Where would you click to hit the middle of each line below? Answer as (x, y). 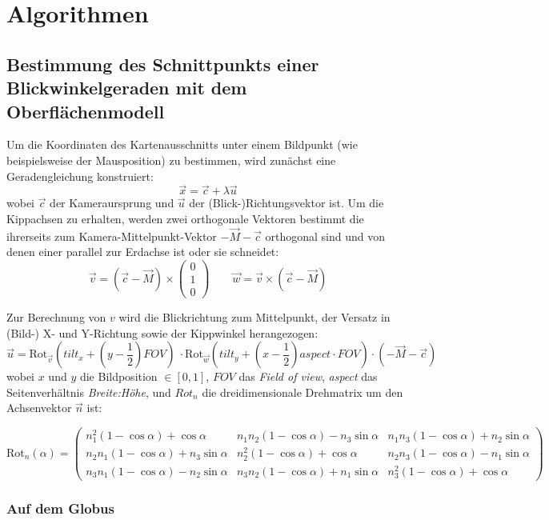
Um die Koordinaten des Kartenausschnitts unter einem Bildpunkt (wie (182, 144)
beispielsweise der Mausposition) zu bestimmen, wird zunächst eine (171, 160)
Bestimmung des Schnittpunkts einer (163, 64)
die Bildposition (118, 376)
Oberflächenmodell (86, 111)
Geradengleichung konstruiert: (80, 176)
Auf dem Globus (60, 508)
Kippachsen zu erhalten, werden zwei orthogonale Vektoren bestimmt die (185, 218)
